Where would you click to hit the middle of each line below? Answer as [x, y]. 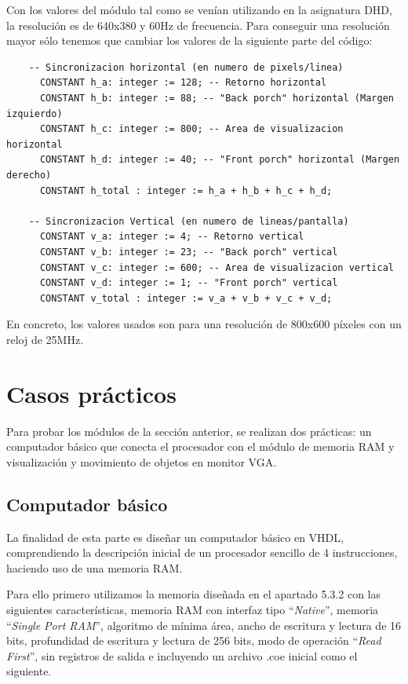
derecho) [29, 175]
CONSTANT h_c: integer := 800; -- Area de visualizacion [191, 129]
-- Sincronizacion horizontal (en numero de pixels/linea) [186, 67]
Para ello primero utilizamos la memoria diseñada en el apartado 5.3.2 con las [193, 594]
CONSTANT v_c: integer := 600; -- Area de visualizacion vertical [217, 267]
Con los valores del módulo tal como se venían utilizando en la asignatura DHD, [199, 9]
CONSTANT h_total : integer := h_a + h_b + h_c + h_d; [186, 190]
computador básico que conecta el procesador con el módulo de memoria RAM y [200, 446]
